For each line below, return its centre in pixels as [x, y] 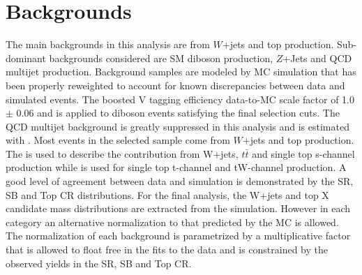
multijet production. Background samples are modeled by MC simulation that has [181, 72]
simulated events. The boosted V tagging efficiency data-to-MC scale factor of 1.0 [180, 99]
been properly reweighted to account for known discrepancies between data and [175, 85]
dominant [26, 58]
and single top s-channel [303, 153]
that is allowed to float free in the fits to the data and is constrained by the [167, 250]
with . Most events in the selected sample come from [118, 140]
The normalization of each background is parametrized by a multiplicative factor [178, 236]
